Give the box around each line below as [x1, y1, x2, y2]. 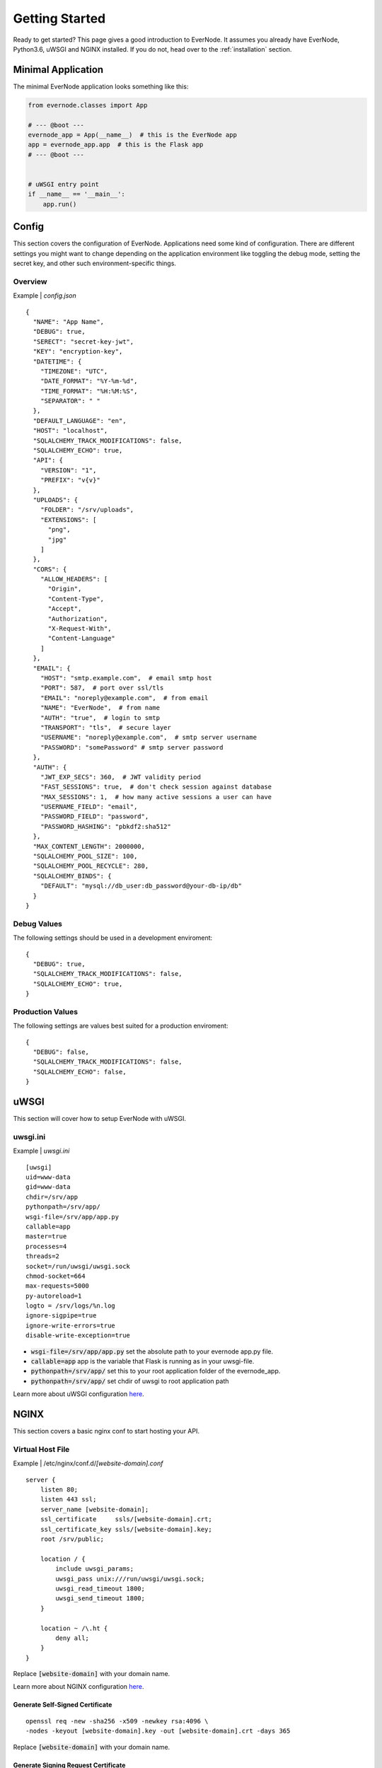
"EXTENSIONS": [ [40, 516, 97, 523]
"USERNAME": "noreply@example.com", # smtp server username [40, 733, 257, 742]
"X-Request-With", [47, 624, 112, 633]
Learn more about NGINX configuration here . [13, 1682, 144, 1691]
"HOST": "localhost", [33, 426, 108, 435]
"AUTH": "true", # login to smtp [40, 714, 161, 721]
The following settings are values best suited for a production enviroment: [13, 1022, 228, 1030]
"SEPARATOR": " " [40, 397, 100, 405]
